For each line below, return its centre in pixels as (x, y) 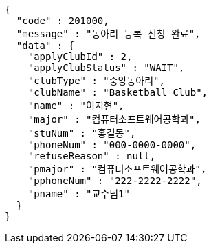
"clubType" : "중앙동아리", (96, 81)
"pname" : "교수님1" (79, 194)
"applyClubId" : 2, (80, 57)
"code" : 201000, (63, 21)
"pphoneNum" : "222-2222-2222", (115, 181)
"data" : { (45, 46)
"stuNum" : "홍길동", (82, 133)
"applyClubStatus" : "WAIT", (106, 68)
